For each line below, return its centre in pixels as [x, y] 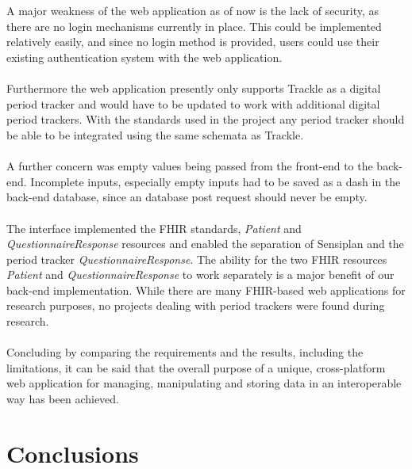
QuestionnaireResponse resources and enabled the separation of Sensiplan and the [205, 244]
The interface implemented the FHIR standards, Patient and [154, 228]
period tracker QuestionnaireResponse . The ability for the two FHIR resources [197, 259]
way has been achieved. [63, 399]
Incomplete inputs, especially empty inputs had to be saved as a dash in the [216, 181]
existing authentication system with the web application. [144, 57]
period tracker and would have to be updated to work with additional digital [193, 103]
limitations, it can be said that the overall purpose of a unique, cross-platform [196, 367]
